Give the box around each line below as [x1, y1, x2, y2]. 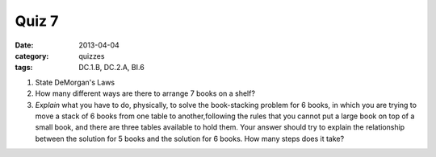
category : [15, 51, 49, 60]
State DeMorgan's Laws [35, 77, 115, 87]
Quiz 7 [15, 12, 59, 30]
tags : [15, 63, 33, 72]
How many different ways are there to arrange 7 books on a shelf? [35, 89, 256, 98]
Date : [15, 40, 34, 50]
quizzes [78, 51, 105, 60]
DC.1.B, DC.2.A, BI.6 [78, 63, 145, 72]
